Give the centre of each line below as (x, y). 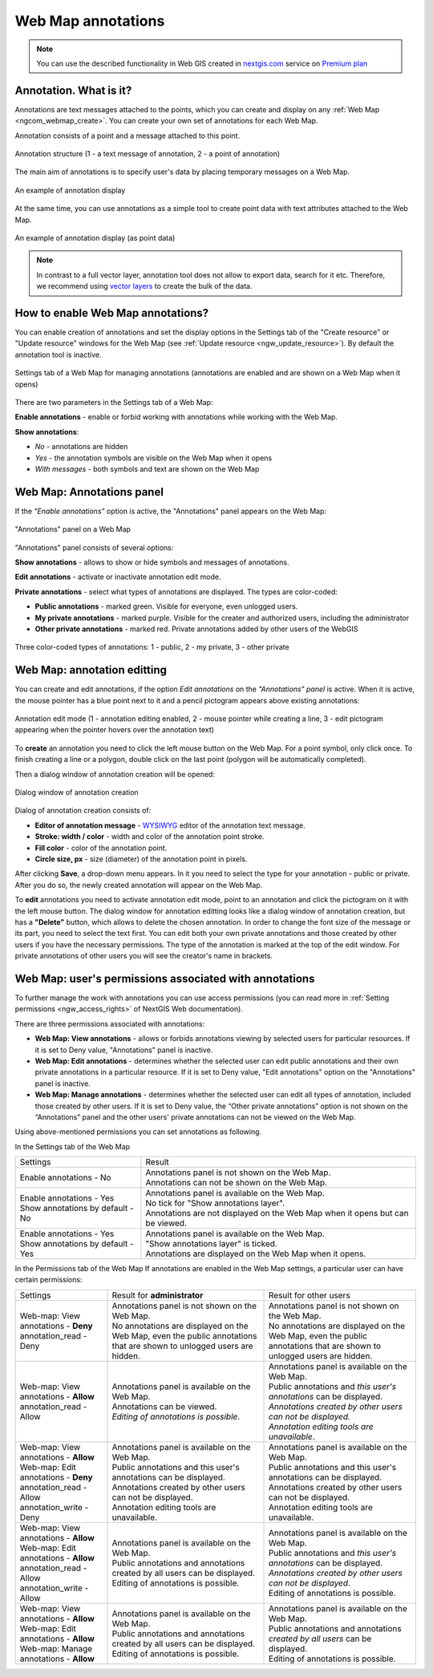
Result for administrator (158, 1295)
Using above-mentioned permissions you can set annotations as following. (138, 1132)
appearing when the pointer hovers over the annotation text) (114, 730)
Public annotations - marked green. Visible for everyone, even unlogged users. (166, 606)
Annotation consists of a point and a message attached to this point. (127, 136)
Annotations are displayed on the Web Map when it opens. (256, 1254)
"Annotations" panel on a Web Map (73, 529)
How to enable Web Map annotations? (112, 313)
